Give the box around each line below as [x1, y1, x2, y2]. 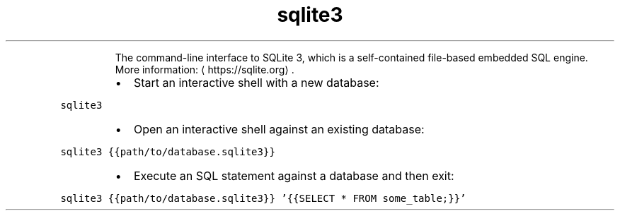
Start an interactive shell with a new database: [133, 75, 379, 90]
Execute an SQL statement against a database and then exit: [133, 168, 454, 183]
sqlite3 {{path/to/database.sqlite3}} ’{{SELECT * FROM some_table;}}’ [60, 192, 466, 204]
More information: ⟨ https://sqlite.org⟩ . [115, 63, 294, 76]
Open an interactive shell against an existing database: [133, 121, 425, 136]
